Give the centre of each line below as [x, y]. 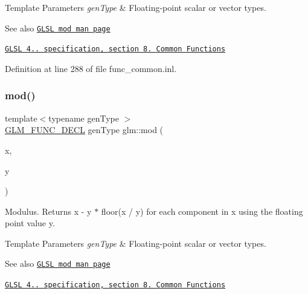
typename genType [84, 118]
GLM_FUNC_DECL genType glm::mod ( [84, 130]
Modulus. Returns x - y [48, 211]
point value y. [30, 223]
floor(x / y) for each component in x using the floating [202, 211]
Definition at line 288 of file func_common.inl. [91, 68]
